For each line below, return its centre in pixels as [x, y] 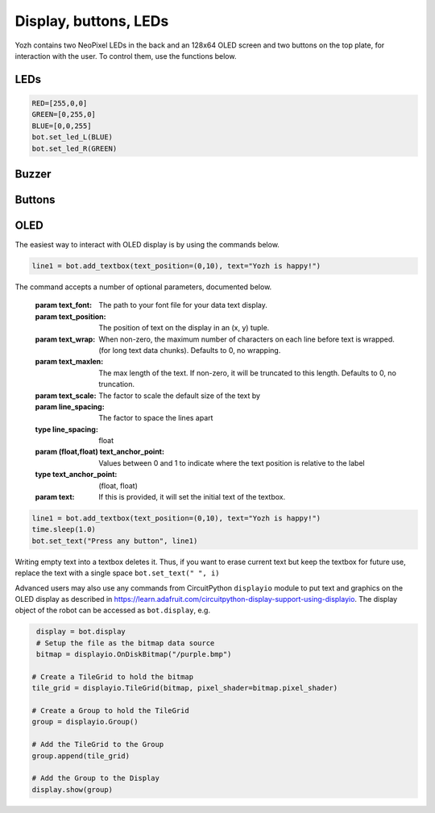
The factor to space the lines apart [156, 418]
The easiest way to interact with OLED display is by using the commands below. [147, 245]
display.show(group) [72, 789]
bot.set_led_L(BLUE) [72, 137]
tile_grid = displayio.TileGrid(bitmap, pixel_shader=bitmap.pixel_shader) [185, 688]
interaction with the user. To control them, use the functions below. [126, 56]
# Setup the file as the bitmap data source [126, 643]
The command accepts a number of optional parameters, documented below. [143, 287]
